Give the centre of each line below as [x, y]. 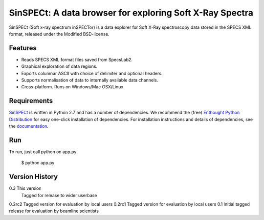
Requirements [31, 101]
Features [23, 48]
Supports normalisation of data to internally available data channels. [90, 80]
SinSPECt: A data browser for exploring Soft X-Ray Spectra [131, 13]
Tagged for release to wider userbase [59, 195]
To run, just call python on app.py [43, 152]
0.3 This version [25, 188]
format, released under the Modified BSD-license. [59, 34]
